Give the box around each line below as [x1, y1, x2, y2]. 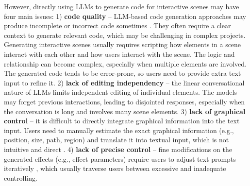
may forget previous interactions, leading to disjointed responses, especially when [4, 96, 245, 106]
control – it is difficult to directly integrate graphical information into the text [4, 116, 240, 126]
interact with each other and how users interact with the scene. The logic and [4, 49, 235, 59]
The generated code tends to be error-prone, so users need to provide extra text [4, 68, 241, 78]
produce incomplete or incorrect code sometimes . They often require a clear [4, 20, 231, 31]
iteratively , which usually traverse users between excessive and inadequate [4, 163, 226, 173]
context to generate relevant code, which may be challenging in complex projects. [4, 30, 246, 40]
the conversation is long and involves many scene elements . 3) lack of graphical [4, 106, 246, 116]
